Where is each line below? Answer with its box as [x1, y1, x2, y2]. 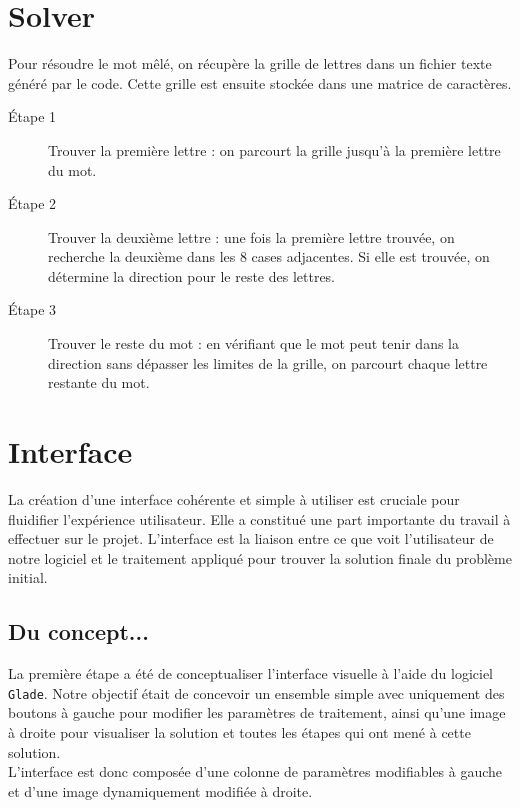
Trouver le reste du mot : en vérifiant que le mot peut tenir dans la [48, 333, 459, 354]
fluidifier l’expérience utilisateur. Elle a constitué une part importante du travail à [8, 508, 511, 529]
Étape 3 [8, 299, 57, 320]
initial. [8, 567, 48, 588]
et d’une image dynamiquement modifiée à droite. [8, 780, 313, 801]
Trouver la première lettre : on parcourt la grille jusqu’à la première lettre [48, 139, 501, 160]
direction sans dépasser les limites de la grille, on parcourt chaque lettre [48, 352, 488, 373]
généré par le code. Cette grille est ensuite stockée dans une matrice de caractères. [8, 72, 512, 93]
